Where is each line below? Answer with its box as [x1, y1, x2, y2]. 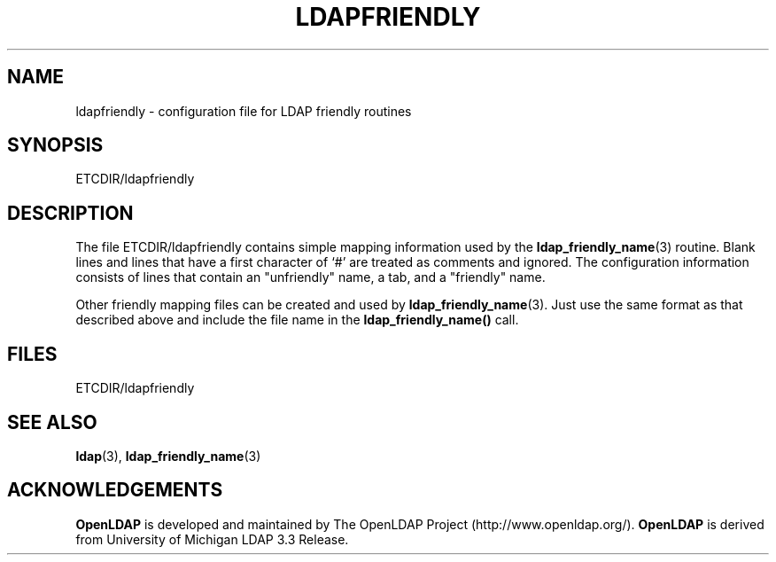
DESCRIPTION [7, 201, 134, 224]
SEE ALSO [7, 410, 97, 433]
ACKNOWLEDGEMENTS [7, 479, 223, 502]
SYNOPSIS [7, 134, 104, 157]
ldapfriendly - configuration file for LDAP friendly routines [75, 103, 412, 119]
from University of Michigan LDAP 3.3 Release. [75, 531, 349, 547]
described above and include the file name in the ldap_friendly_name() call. [75, 312, 519, 328]
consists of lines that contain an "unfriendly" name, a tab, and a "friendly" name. [75, 269, 546, 285]
